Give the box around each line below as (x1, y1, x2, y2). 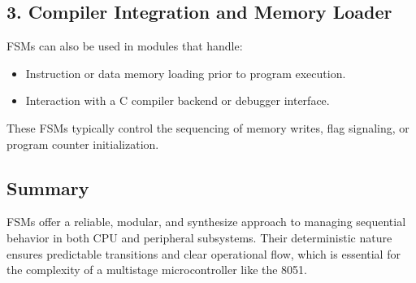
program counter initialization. (6, 135, 159, 152)
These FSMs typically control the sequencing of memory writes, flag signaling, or (6, 119, 409, 136)
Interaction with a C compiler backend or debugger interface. (25, 92, 330, 109)
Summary (6, 175, 89, 200)
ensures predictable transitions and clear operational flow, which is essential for (6, 245, 401, 262)
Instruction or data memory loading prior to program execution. (25, 64, 346, 81)
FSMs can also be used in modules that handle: (6, 37, 243, 54)
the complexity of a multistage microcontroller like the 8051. (6, 261, 308, 278)
